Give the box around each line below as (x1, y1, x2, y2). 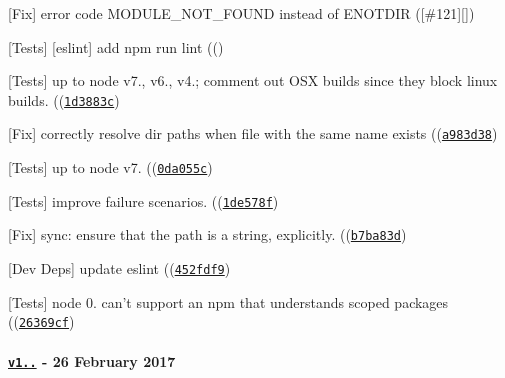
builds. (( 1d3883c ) (8, 89, 120, 110)
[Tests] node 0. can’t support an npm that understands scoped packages (8, 291, 449, 312)
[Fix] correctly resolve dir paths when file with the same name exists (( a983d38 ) (8, 123, 498, 144)
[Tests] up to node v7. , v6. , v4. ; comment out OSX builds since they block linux (8, 70, 498, 91)
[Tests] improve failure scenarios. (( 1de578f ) (8, 190, 279, 211)
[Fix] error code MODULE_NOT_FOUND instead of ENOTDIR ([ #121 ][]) (8, 3, 475, 23)
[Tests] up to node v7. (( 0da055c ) (8, 157, 213, 178)
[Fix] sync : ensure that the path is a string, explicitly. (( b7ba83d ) (8, 224, 407, 245)
